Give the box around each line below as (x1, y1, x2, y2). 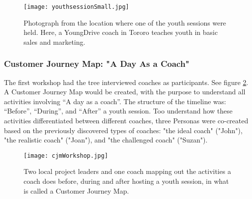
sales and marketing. (24, 36, 85, 47)
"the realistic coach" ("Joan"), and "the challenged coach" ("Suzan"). (4, 135, 208, 145)
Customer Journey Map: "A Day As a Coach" (4, 57, 190, 70)
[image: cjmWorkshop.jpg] (24, 152, 108, 159)
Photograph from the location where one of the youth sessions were (24, 17, 226, 28)
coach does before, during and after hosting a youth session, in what (24, 176, 229, 186)
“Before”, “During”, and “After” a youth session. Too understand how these (4, 106, 233, 116)
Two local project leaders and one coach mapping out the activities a (24, 166, 231, 176)
